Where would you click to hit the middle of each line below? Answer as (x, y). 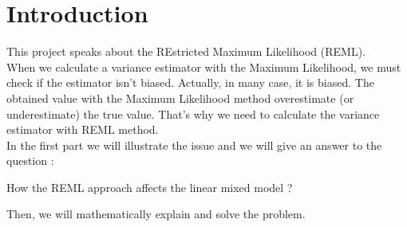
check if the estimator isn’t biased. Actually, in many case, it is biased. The (190, 82)
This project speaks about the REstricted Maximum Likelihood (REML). (186, 51)
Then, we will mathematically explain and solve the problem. (156, 214)
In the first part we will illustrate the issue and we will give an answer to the (194, 145)
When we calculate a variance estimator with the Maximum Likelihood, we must (204, 67)
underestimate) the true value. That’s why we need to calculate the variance (193, 113)
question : (30, 160)
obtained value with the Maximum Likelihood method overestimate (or (180, 98)
